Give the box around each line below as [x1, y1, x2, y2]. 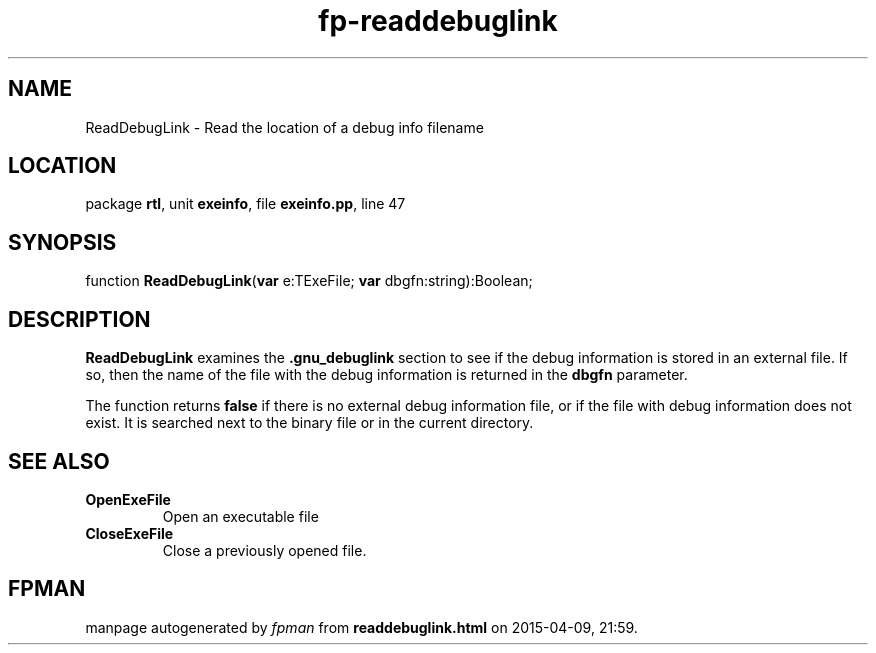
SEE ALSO [8, 448, 110, 474]
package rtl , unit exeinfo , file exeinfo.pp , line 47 [85, 195, 406, 213]
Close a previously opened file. [162, 541, 367, 559]
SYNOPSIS [8, 229, 117, 255]
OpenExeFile [85, 490, 171, 508]
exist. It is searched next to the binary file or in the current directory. [85, 414, 534, 432]
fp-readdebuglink [318, 4, 558, 38]
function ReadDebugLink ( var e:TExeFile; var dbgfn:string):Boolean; [85, 272, 533, 290]
